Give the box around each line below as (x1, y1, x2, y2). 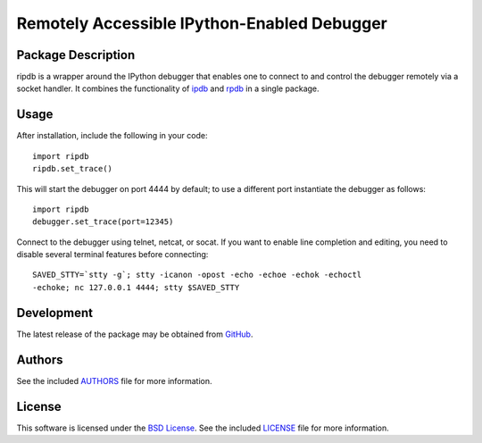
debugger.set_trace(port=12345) (32, 217, 174, 227)
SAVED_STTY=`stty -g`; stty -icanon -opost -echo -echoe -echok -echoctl (32, 270, 362, 280)
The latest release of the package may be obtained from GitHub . (16, 329, 253, 339)
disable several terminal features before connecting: (16, 249, 209, 260)
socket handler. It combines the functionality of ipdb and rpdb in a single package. (16, 83, 320, 94)
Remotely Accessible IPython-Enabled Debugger (16, 13, 388, 33)
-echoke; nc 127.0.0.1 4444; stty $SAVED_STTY (32, 282, 240, 292)
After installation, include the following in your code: (16, 130, 208, 141)
